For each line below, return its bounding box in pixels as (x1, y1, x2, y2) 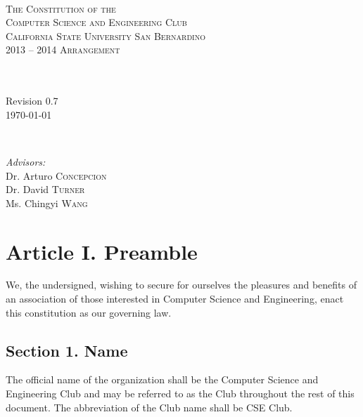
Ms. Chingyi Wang (6, 195, 88, 210)
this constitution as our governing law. (6, 305, 172, 319)
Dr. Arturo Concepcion (6, 168, 107, 183)
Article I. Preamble (6, 237, 198, 265)
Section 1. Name (6, 339, 128, 361)
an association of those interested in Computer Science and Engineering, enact (6, 291, 344, 306)
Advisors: (6, 154, 46, 168)
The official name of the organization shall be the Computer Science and (6, 372, 319, 387)
